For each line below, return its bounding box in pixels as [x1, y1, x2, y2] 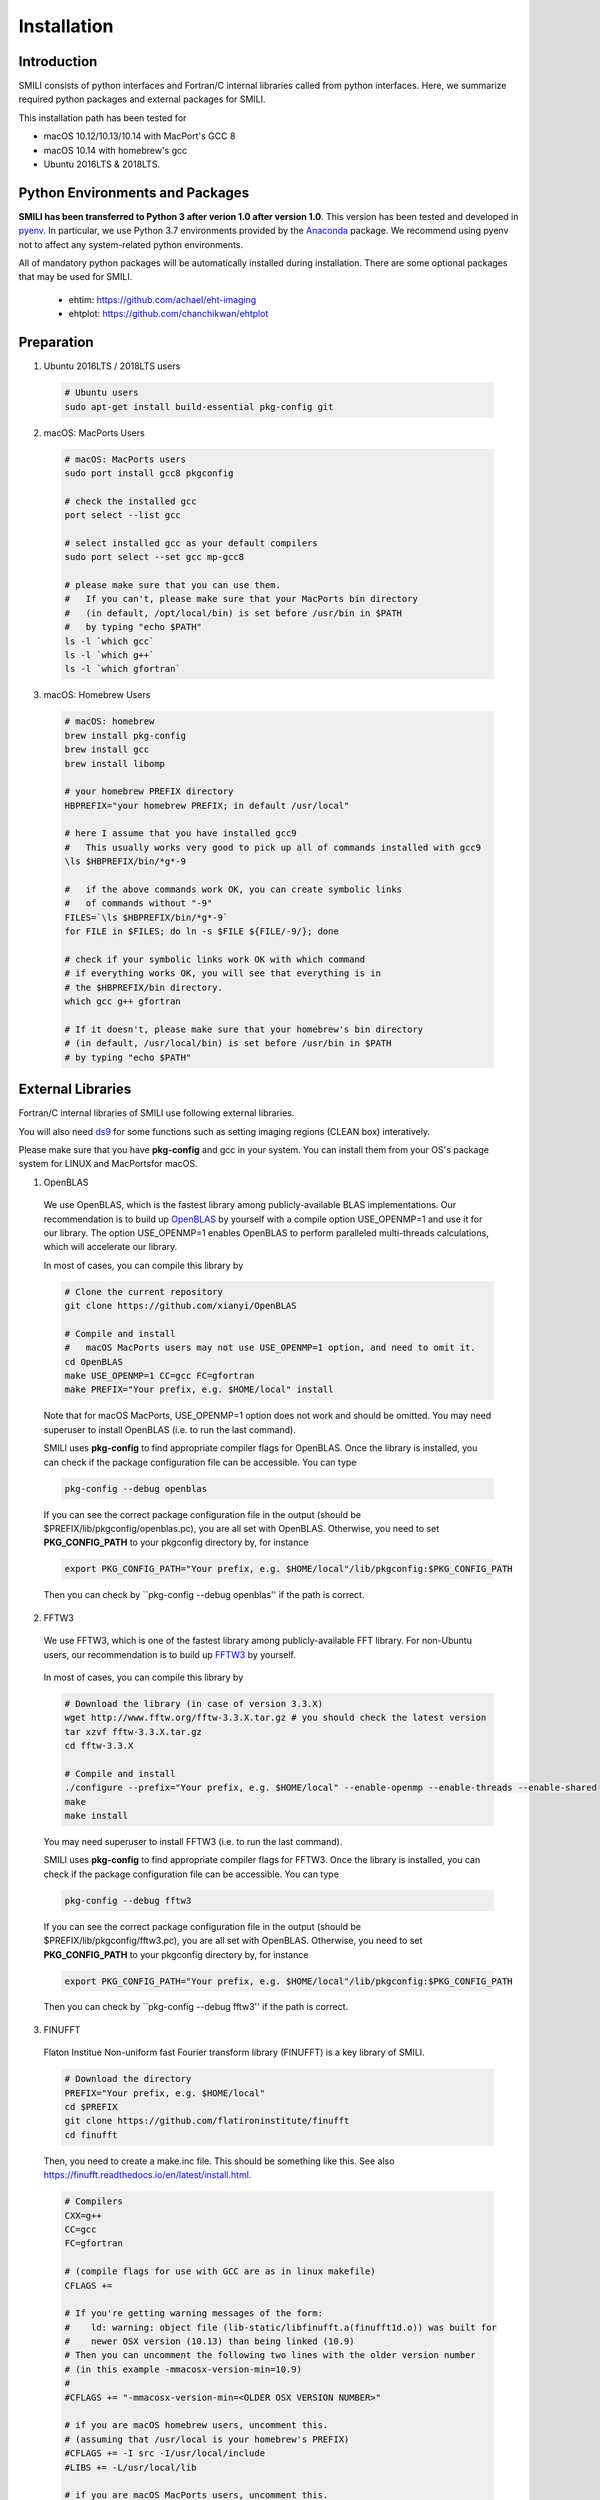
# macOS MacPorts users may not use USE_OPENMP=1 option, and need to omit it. [64, 1342, 477, 1354]
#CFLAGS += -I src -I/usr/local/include [64, 2448, 265, 2459]
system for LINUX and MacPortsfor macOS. [18, 1158, 198, 1170]
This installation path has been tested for [18, 111, 187, 124]
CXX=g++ [64, 2210, 102, 2221]
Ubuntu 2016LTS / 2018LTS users [43, 360, 181, 372]
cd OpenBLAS [64, 1356, 124, 1367]
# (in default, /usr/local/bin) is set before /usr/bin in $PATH [64, 1038, 392, 1049]
